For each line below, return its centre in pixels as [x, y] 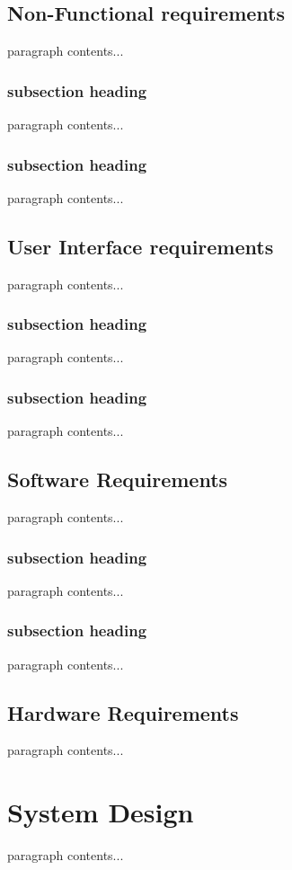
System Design [101, 812]
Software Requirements [118, 479]
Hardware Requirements [123, 712]
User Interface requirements [141, 246]
